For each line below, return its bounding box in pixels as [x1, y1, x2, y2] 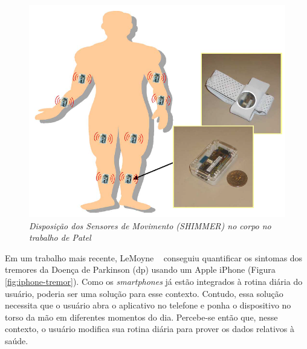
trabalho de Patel [29, 231, 91, 244]
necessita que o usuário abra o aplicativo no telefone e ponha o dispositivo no [5, 299, 291, 311]
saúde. [5, 334, 28, 347]
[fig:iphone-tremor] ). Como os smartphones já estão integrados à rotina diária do [5, 275, 303, 287]
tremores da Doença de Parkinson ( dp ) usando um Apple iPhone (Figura [5, 263, 276, 276]
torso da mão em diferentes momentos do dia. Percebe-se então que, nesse [5, 310, 278, 323]
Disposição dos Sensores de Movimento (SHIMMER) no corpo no [29, 219, 271, 232]
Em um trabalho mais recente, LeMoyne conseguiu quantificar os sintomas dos [5, 251, 303, 264]
